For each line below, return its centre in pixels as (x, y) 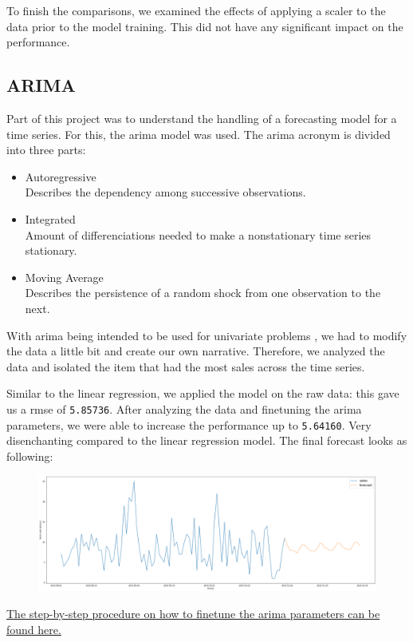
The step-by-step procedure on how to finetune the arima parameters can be (193, 613)
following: (30, 456)
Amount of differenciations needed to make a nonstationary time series (198, 234)
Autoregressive (61, 176)
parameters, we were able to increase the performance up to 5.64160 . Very (189, 424)
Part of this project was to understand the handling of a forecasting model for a (202, 118)
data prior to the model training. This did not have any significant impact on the (205, 26)
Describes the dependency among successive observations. (165, 192)
